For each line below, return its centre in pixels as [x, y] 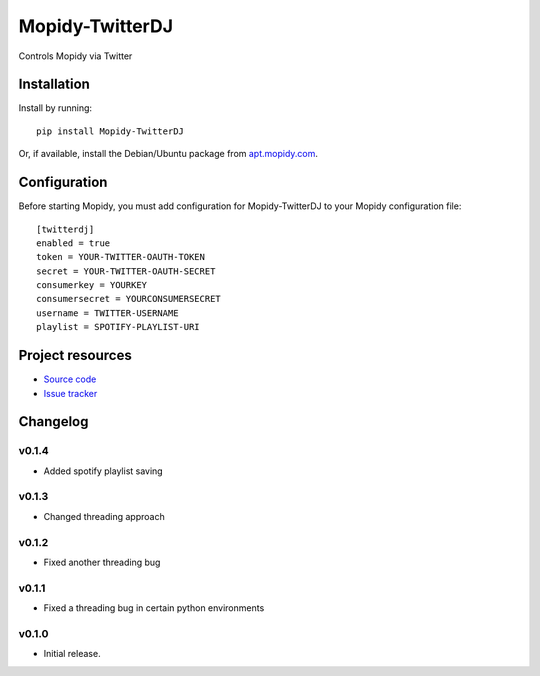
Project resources [75, 355]
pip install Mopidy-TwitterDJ [110, 131]
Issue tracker [70, 393]
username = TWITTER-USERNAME [107, 313]
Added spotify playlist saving [103, 471]
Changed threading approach [104, 516]
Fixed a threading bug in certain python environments [154, 608]
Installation [54, 84]
